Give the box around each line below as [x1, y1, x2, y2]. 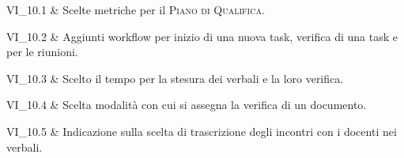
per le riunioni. [6, 43, 78, 60]
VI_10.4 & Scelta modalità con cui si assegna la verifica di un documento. [6, 96, 367, 113]
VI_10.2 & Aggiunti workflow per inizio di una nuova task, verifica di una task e [6, 28, 398, 44]
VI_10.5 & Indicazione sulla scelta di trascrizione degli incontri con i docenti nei [6, 122, 397, 139]
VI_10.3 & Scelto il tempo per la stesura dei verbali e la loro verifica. [6, 70, 344, 86]
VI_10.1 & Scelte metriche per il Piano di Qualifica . [6, 2, 265, 17]
